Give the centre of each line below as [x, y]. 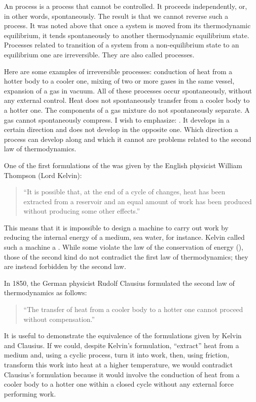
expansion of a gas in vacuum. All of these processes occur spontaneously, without [128, 90]
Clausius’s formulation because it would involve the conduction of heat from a [122, 374]
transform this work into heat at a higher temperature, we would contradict [118, 364]
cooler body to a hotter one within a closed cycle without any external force [119, 384]
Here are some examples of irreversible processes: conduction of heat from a [118, 71]
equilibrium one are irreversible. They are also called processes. [99, 54]
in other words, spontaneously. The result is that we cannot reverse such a [116, 16]
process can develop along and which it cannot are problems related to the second [128, 139]
